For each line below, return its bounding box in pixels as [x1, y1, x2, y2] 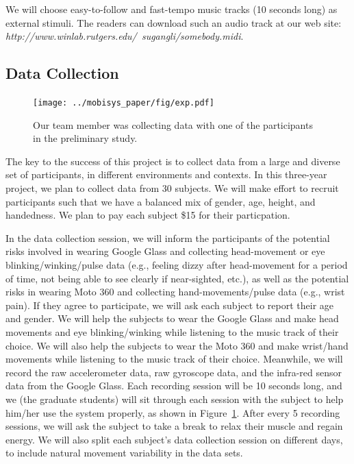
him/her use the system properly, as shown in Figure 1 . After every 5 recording [5, 405, 340, 419]
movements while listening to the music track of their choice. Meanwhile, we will [5, 352, 343, 366]
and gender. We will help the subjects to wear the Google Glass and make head [5, 311, 339, 326]
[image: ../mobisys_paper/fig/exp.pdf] [33, 97, 214, 108]
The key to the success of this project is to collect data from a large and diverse [5, 154, 340, 168]
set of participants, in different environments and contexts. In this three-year [5, 167, 327, 182]
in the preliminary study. [33, 131, 138, 145]
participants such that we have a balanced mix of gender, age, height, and [5, 194, 316, 208]
